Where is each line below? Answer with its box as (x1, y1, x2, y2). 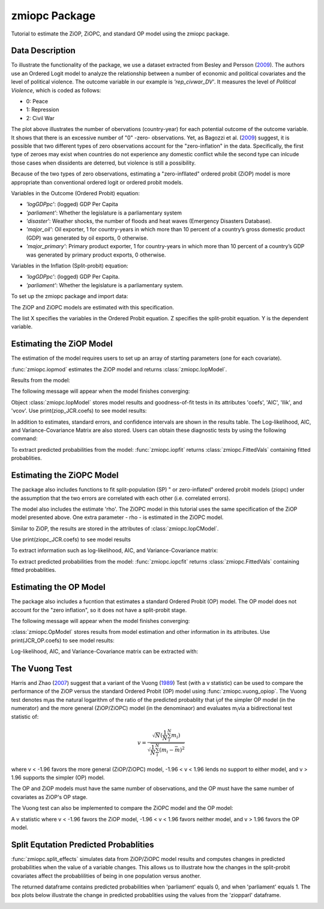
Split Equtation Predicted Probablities (11, 839, 154, 850)
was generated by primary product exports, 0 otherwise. (26, 251, 166, 258)
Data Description (11, 46, 76, 56)
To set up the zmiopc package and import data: (11, 293, 128, 300)
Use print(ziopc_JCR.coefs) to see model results (11, 536, 131, 543)
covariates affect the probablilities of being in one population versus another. (11, 872, 201, 880)
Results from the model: (11, 377, 70, 384)
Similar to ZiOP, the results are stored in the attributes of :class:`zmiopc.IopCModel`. (11, 524, 219, 532)
